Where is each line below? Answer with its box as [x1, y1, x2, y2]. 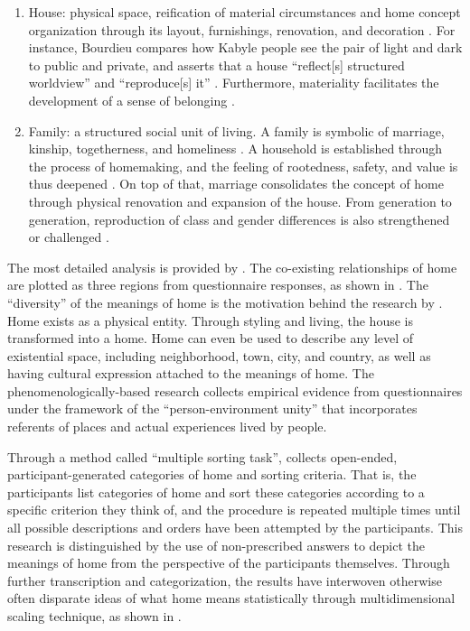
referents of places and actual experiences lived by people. [7, 417, 327, 436]
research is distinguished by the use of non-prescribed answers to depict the [7, 535, 426, 554]
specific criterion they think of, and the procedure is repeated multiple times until [7, 500, 461, 519]
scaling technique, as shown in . [7, 607, 182, 625]
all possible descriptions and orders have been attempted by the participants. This [7, 518, 463, 537]
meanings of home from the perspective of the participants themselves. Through [7, 553, 450, 572]
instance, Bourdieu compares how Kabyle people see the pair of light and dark [28, 38, 463, 57]
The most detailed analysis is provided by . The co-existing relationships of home [7, 257, 457, 276]
